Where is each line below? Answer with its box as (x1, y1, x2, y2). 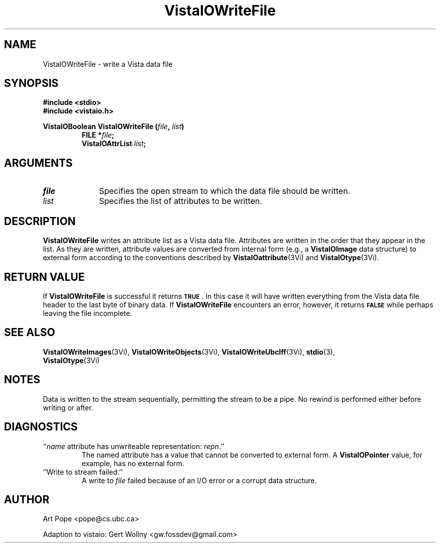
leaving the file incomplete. (43, 308, 132, 317)
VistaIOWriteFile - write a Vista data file (43, 59, 173, 68)
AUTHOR (4, 493, 50, 506)
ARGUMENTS (4, 156, 73, 169)
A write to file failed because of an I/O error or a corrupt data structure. (81, 476, 317, 485)
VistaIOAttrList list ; (81, 139, 146, 148)
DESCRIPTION (4, 214, 76, 228)
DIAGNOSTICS (4, 420, 78, 433)
